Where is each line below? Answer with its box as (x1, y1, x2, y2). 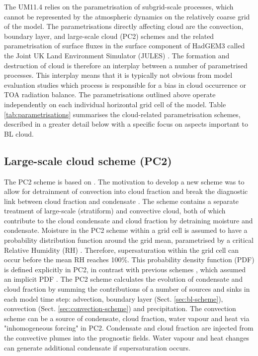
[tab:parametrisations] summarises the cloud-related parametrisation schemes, (4, 109, 241, 119)
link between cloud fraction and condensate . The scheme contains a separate (4, 195, 239, 206)
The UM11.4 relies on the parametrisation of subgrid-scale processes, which (4, 1, 234, 11)
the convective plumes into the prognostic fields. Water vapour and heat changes (4, 333, 250, 343)
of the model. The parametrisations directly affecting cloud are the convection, (4, 21, 244, 31)
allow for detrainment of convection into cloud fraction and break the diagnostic (4, 186, 248, 196)
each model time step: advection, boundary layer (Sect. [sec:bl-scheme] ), (4, 293, 223, 304)
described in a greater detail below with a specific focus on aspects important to (4, 119, 248, 129)
